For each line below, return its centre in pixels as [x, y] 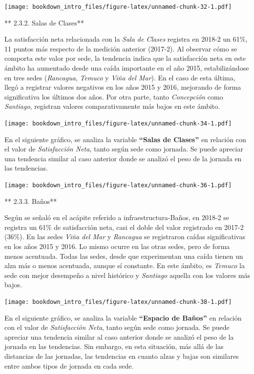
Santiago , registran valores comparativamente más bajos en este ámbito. [112, 106]
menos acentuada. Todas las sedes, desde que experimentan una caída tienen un [124, 256]
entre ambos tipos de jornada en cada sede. [69, 365]
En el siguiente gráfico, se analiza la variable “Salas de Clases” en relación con [125, 139]
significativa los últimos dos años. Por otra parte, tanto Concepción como [114, 96]
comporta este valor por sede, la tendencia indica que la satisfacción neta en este [125, 58]
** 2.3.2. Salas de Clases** [44, 22]
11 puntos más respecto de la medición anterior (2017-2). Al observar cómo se [121, 48]
